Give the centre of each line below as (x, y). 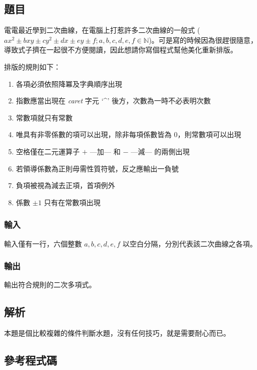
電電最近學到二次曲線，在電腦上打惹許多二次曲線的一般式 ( (102, 30)
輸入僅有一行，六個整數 (43, 243)
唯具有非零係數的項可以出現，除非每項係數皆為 (94, 134)
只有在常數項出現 (72, 202)
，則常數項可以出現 (209, 134)
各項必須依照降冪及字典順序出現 (69, 83)
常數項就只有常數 (44, 117)
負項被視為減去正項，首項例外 (65, 185)
